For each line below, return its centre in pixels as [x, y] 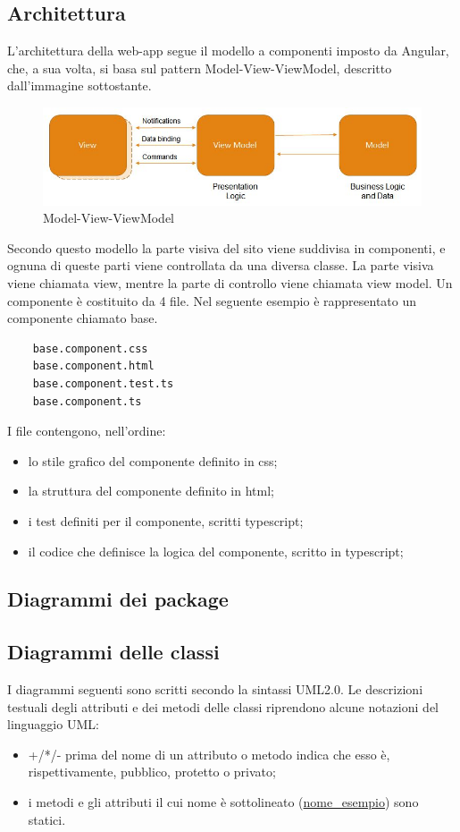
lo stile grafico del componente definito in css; [153, 460]
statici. [47, 819]
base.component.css [90, 348]
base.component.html [93, 366]
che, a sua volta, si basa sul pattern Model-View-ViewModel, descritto [200, 68]
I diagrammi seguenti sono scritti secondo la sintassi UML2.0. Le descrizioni [215, 689]
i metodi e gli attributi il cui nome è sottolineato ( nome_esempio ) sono [223, 802]
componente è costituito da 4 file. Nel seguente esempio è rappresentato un [212, 300]
